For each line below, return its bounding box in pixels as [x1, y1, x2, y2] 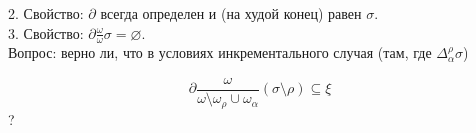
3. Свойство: [8, 22, 84, 43]
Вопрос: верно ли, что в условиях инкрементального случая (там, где [8, 42, 432, 63]
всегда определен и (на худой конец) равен [100, 3, 362, 23]
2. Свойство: [8, 3, 84, 23]
